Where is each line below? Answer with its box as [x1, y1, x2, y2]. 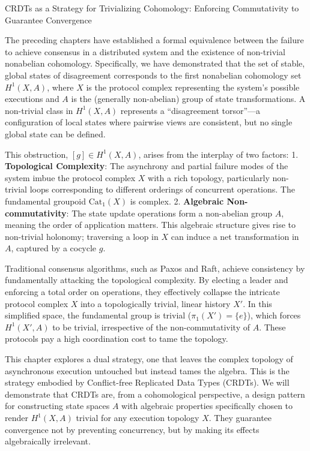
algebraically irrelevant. [5, 435, 91, 447]
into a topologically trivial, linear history [80, 297, 231, 309]
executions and [5, 92, 59, 105]
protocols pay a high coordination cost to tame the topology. [5, 332, 228, 345]
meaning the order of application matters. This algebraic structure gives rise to [5, 218, 296, 231]
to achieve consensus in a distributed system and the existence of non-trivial [5, 45, 285, 58]
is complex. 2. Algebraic [130, 194, 224, 207]
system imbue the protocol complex [5, 171, 136, 184]
